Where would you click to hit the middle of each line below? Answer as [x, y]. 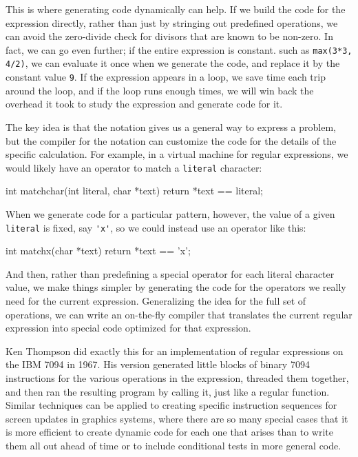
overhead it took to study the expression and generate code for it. [144, 104]
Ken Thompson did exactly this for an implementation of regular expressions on [175, 351]
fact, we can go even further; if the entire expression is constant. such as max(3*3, [179, 49]
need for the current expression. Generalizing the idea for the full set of [156, 301]
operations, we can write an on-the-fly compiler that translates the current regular [179, 314]
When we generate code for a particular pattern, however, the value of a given [170, 213]
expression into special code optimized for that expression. [128, 328]
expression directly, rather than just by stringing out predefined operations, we [172, 22]
